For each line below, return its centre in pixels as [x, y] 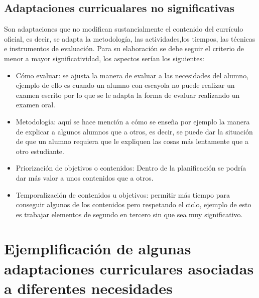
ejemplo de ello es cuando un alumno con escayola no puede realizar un [125, 85]
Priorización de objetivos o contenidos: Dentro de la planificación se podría [131, 168]
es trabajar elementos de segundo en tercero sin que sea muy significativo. [129, 214]
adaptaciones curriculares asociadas [129, 268]
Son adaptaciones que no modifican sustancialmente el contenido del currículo [124, 29]
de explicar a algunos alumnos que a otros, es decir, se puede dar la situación [134, 131]
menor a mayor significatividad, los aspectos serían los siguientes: [104, 58]
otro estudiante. [40, 151]
